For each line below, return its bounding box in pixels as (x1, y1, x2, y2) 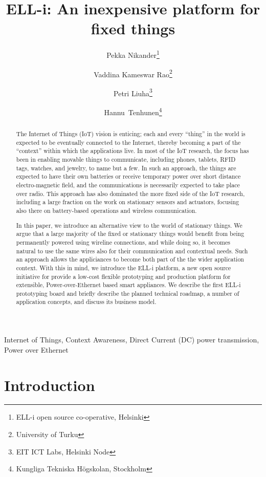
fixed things (91, 18, 175, 39)
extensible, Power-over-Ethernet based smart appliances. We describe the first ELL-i (16, 280, 241, 289)
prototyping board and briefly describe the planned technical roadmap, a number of (16, 289, 239, 297)
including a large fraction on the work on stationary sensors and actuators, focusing (16, 198, 239, 206)
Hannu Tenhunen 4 (104, 105, 162, 117)
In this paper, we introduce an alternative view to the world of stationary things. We (16, 221, 242, 229)
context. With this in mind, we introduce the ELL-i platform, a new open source (16, 263, 231, 272)
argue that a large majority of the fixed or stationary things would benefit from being (16, 229, 245, 238)
